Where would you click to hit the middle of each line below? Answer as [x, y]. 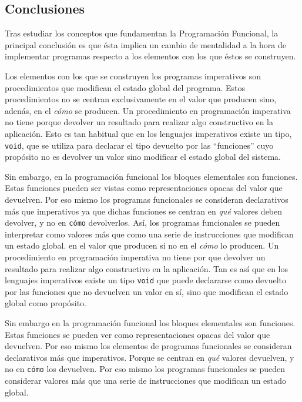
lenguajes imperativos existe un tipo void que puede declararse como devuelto [146, 280]
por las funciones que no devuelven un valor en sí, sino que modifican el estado [147, 291]
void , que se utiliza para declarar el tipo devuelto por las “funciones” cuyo [139, 145]
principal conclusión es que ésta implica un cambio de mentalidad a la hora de [146, 44]
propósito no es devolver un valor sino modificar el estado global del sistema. [143, 157]
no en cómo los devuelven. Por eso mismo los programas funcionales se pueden [145, 369]
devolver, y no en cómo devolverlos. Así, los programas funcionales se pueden [142, 222]
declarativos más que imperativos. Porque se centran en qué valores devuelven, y [150, 357]
